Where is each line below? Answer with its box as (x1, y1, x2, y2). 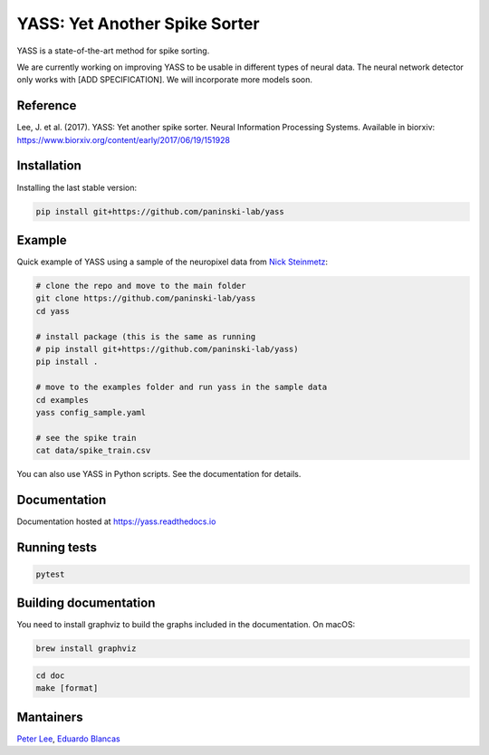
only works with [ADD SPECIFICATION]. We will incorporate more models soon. (16, 74, 312, 85)
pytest (35, 569, 65, 579)
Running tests (16, 540, 98, 555)
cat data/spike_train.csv (35, 445, 151, 456)
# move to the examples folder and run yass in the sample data (35, 382, 328, 393)
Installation (16, 158, 81, 174)
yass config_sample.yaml (35, 407, 147, 417)
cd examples (35, 395, 90, 405)
